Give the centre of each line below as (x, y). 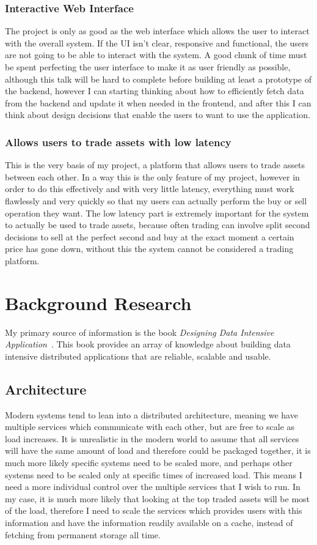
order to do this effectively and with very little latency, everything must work (150, 189)
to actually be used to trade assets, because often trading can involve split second (158, 225)
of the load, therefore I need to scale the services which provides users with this (154, 510)
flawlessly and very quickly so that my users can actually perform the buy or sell (156, 200)
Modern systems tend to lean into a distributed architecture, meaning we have (151, 414)
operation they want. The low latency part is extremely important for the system (157, 213)
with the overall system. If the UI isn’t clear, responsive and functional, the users (157, 43)
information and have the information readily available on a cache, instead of (149, 522)
